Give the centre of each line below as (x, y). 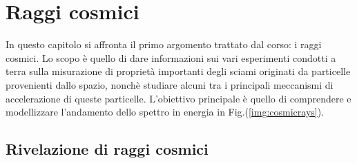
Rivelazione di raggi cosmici (107, 149)
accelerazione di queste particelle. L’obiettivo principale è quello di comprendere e (178, 98)
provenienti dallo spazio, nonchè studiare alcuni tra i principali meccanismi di (170, 84)
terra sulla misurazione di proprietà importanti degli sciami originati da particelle (178, 71)
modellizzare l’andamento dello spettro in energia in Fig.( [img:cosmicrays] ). (165, 112)
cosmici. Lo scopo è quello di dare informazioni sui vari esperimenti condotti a (171, 57)
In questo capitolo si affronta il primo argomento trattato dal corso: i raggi (164, 44)
